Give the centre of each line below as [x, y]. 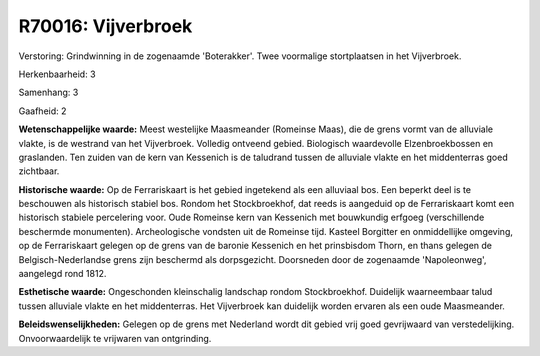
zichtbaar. [39, 171]
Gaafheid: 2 [42, 111]
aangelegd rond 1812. [62, 274]
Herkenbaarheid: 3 [57, 74]
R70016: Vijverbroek [105, 26]
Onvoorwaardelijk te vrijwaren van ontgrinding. [115, 338]
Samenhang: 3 [48, 92]
